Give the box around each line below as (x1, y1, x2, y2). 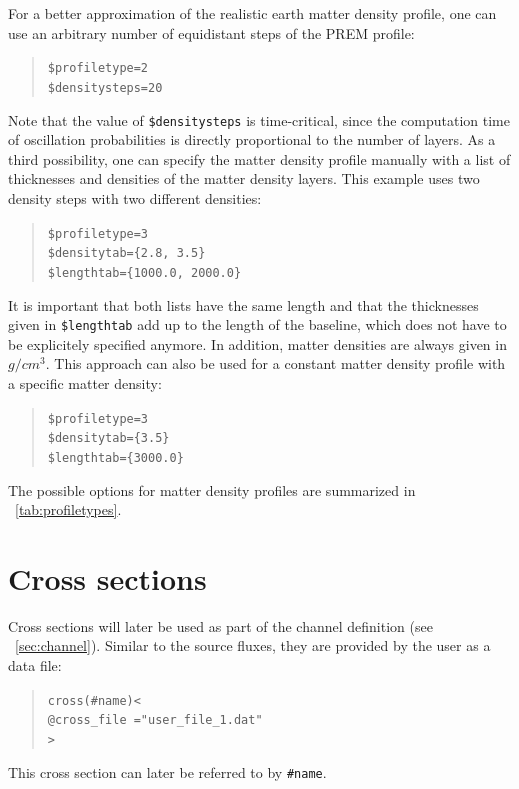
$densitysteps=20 (47, 80, 163, 95)
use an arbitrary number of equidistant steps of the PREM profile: (8, 22, 415, 43)
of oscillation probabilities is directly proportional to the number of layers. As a (8, 129, 496, 150)
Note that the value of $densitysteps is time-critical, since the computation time (8, 109, 510, 130)
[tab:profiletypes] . (15, 499, 122, 520)
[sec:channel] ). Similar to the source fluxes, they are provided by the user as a (15, 635, 491, 656)
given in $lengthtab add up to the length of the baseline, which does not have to (8, 314, 507, 335)
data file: (8, 655, 62, 675)
